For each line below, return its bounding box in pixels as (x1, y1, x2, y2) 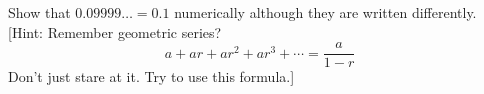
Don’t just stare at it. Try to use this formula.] (8, 66, 295, 87)
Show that (8, 2, 71, 22)
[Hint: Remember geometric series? (8, 21, 222, 42)
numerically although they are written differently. (174, 2, 477, 22)
